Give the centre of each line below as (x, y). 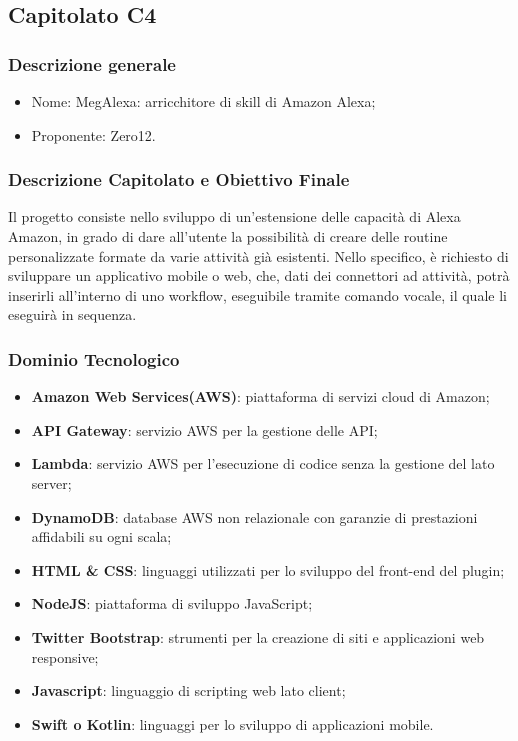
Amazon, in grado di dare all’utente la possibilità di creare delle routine (228, 236)
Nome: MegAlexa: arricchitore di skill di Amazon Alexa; (203, 101)
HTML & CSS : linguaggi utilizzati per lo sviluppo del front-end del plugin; (268, 569)
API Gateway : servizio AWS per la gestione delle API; (204, 429)
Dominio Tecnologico (94, 358)
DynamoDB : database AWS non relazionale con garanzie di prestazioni (254, 516)
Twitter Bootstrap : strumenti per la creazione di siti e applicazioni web (258, 636)
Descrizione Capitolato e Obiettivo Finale (179, 179)
